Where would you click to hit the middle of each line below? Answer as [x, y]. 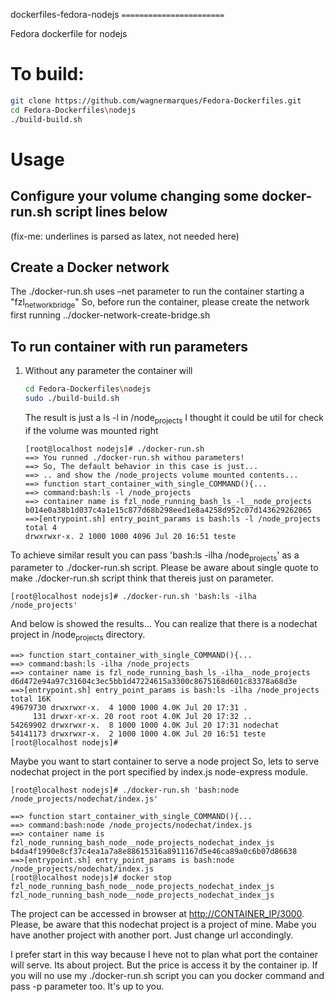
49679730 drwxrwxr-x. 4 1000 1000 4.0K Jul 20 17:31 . [129, 708]
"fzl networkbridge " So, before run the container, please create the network [160, 303]
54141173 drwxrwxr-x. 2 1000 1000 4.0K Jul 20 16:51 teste [138, 734]
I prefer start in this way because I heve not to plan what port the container [164, 955]
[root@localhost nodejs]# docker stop [91, 878]
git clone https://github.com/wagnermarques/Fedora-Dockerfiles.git [156, 100]
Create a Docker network [90, 267]
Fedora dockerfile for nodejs [69, 33]
